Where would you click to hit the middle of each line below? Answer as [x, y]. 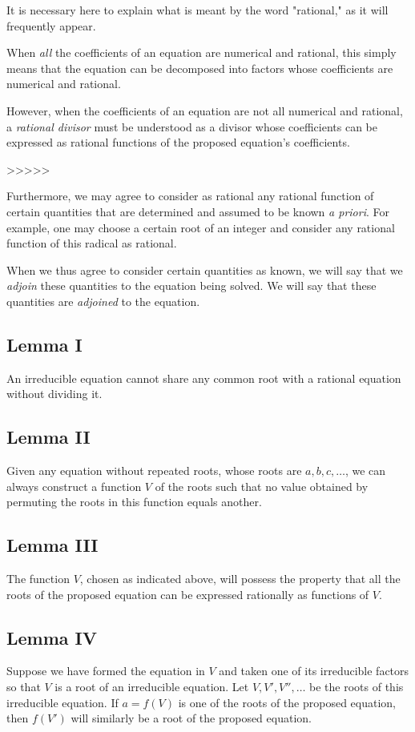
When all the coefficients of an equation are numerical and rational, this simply [201, 52]
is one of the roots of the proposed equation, [287, 702]
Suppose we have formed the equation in [106, 671]
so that [24, 687]
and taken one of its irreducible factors [314, 671]
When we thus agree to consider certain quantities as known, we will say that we [205, 269]
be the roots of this [357, 687]
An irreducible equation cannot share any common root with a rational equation [204, 378]
